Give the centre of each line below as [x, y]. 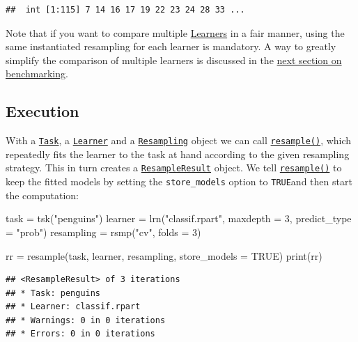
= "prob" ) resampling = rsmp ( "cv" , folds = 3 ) [103, 232]
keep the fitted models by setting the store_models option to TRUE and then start [179, 181]
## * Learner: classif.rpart [73, 307]
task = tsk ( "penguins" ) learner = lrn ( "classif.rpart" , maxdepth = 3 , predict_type [179, 218]
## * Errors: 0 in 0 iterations [80, 334]
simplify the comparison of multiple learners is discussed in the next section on [174, 60]
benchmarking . [37, 73]
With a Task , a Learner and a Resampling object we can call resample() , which [179, 140]
